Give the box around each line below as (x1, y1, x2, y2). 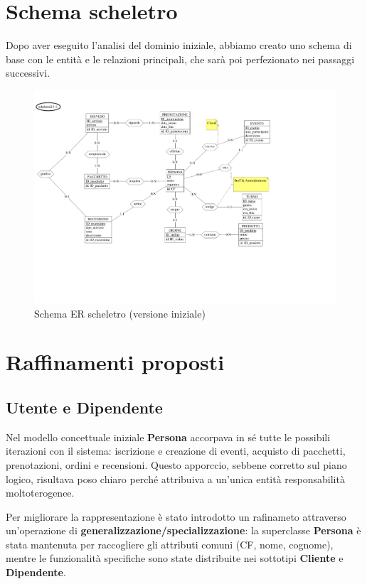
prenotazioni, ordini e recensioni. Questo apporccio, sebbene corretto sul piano (6, 457, 347, 472)
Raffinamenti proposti (6, 347, 225, 377)
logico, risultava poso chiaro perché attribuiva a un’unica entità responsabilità (6, 471, 345, 486)
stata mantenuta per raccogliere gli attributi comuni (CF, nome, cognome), (6, 536, 334, 551)
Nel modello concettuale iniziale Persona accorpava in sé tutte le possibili (6, 429, 331, 444)
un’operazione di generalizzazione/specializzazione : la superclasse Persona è (6, 523, 361, 538)
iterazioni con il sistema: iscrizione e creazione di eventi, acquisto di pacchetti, (6, 443, 346, 458)
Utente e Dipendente (6, 396, 163, 418)
